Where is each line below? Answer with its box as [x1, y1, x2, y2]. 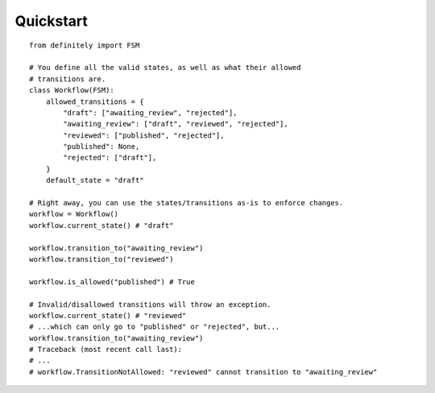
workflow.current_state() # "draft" [29, 221, 174, 230]
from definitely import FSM [29, 40, 140, 50]
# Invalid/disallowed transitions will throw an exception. [29, 300, 271, 309]
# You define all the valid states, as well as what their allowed [29, 63, 301, 72]
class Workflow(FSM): [29, 85, 114, 95]
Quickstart [14, 12, 89, 30]
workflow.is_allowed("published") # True [29, 277, 195, 286]
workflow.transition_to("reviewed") [29, 254, 174, 263]
